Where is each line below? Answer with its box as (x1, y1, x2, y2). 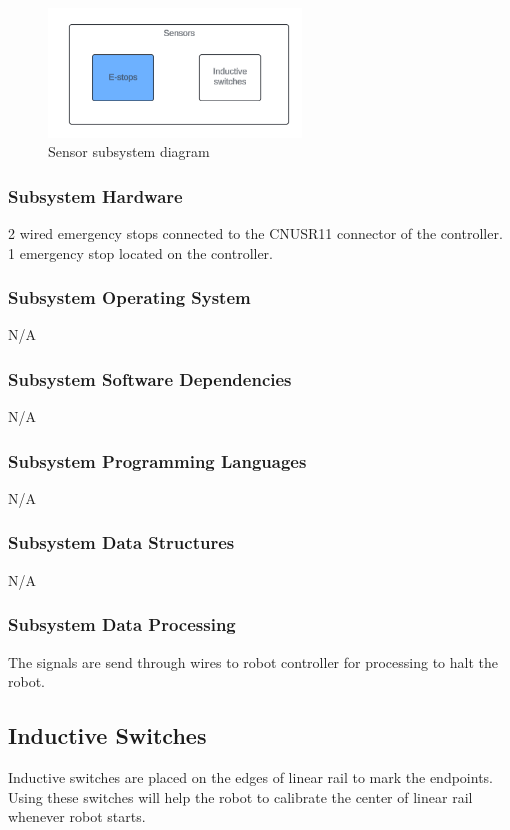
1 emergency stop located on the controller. (8, 242, 274, 263)
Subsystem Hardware (8, 183, 183, 208)
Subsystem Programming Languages (8, 448, 307, 473)
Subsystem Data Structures (8, 530, 235, 555)
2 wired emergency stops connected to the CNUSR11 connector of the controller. (8, 222, 503, 243)
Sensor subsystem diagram (48, 141, 210, 162)
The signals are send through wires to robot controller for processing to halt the (8, 651, 498, 672)
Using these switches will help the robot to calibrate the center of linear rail (8, 786, 473, 807)
